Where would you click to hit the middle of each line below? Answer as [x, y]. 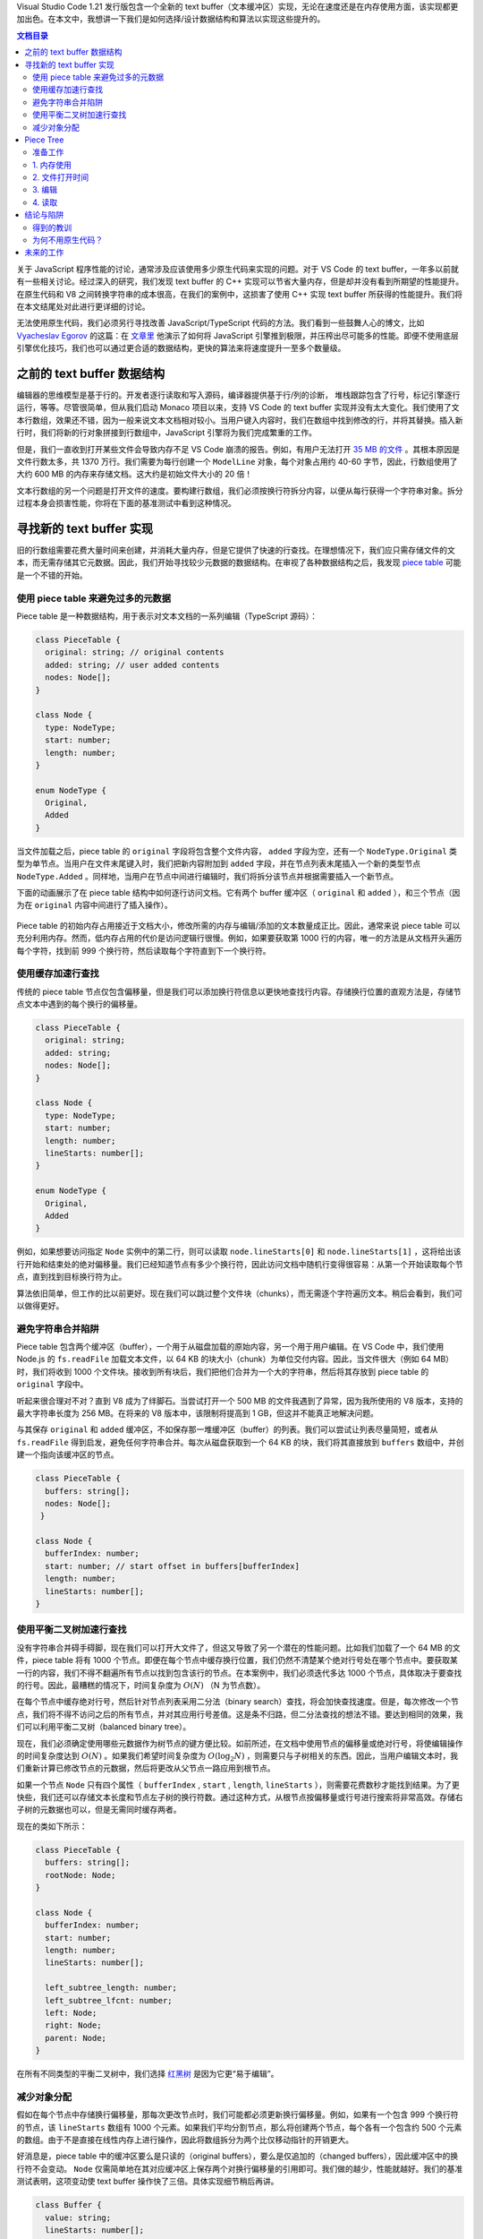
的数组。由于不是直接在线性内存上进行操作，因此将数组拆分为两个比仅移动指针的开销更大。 [185, 2140]
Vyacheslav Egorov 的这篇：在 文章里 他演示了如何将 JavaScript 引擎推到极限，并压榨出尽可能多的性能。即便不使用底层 [238, 335]
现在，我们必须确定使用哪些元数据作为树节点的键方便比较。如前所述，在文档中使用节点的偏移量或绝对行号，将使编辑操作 [240, 1743]
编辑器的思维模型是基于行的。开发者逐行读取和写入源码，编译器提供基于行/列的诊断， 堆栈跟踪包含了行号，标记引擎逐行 [238, 395]
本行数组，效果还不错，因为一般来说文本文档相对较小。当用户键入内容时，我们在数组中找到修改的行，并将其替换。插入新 [240, 420]
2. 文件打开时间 [61, 177]
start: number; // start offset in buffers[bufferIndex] [172, 1566]
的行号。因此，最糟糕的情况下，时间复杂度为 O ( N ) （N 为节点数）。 [141, 1685]
